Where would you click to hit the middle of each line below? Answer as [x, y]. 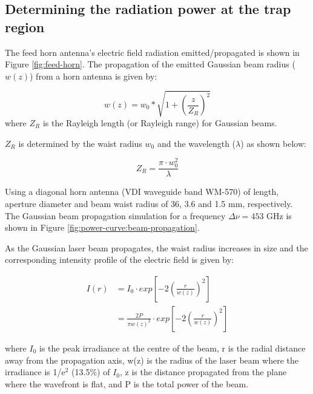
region [25, 26]
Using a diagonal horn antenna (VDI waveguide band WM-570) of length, [142, 192]
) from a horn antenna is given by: [94, 76]
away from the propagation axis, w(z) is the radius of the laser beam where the [152, 360]
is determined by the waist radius [80, 143]
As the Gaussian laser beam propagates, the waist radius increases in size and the [156, 247]
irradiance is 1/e [35, 372]
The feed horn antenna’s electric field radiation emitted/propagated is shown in [152, 52]
